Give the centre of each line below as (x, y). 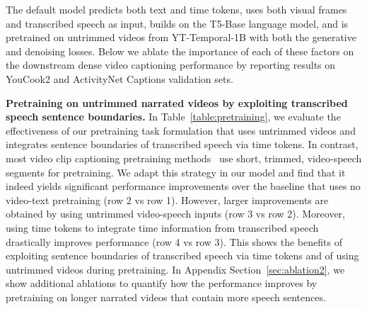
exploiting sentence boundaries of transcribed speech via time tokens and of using (182, 255)
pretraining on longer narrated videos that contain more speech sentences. (166, 297)
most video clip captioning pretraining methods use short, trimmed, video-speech (184, 158)
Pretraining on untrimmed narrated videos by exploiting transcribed (177, 102)
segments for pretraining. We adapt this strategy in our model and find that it (176, 172)
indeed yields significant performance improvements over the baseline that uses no (183, 186)
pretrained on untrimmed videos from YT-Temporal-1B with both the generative (181, 37)
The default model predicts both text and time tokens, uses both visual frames (176, 9)
